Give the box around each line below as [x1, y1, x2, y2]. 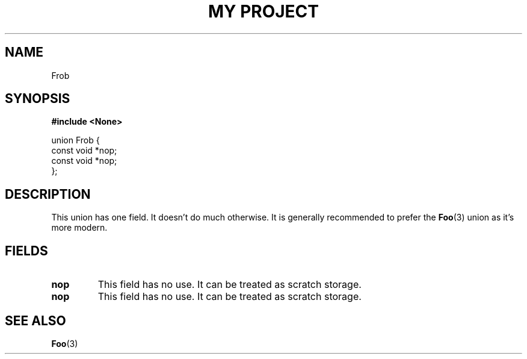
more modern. [51, 222, 108, 233]
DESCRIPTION [5, 186, 91, 202]
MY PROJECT [208, 1, 319, 22]
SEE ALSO [5, 313, 66, 328]
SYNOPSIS [5, 91, 70, 107]
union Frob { [51, 135, 100, 146]
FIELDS [5, 243, 48, 258]
